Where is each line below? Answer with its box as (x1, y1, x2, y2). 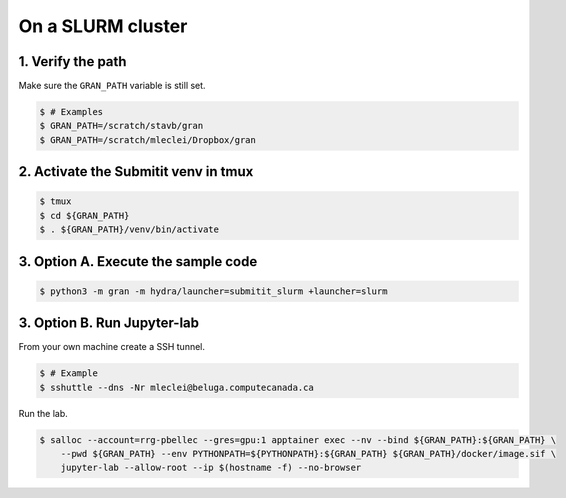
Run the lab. (18, 407, 69, 419)
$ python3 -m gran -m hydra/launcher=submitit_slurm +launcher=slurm (39, 285, 388, 297)
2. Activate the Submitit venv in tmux (18, 163, 254, 180)
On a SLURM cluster (18, 15, 188, 37)
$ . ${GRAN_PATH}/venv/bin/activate (39, 224, 220, 235)
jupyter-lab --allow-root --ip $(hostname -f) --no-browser (60, 462, 362, 474)
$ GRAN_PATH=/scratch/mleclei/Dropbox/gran (39, 134, 257, 145)
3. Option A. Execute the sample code (18, 253, 258, 270)
